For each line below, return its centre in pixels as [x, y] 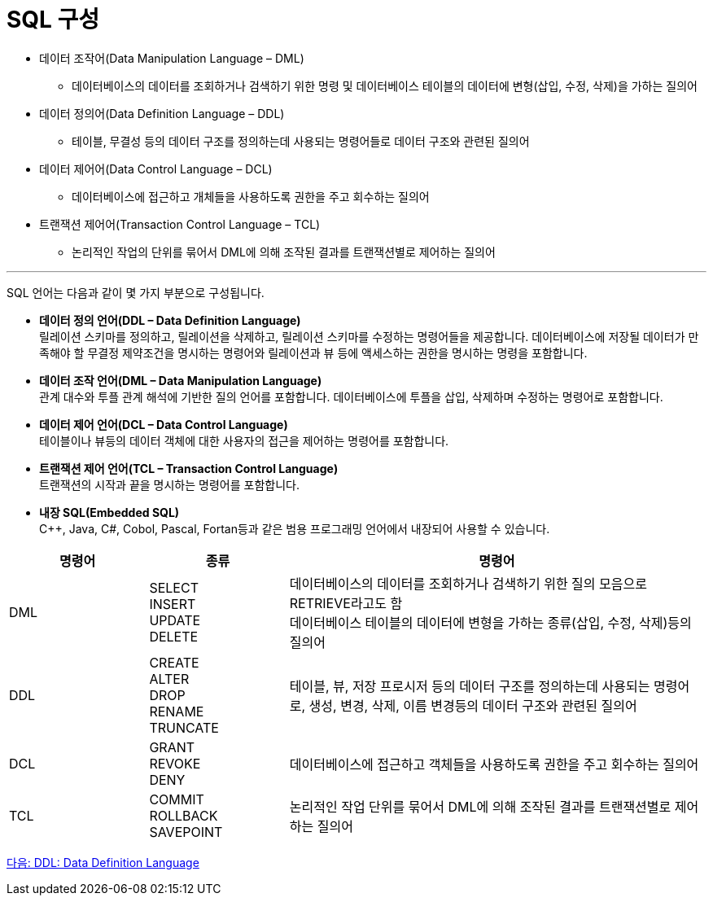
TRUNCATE [184, 727]
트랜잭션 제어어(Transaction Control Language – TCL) [180, 224]
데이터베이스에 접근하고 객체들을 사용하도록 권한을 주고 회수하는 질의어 [494, 764]
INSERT [173, 604]
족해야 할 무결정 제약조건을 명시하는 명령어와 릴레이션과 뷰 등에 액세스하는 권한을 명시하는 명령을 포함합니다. [313, 352]
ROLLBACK [184, 815]
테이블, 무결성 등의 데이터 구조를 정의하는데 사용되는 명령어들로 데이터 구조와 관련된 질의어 [301, 141]
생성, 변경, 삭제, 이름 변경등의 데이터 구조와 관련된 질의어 [473, 705]
